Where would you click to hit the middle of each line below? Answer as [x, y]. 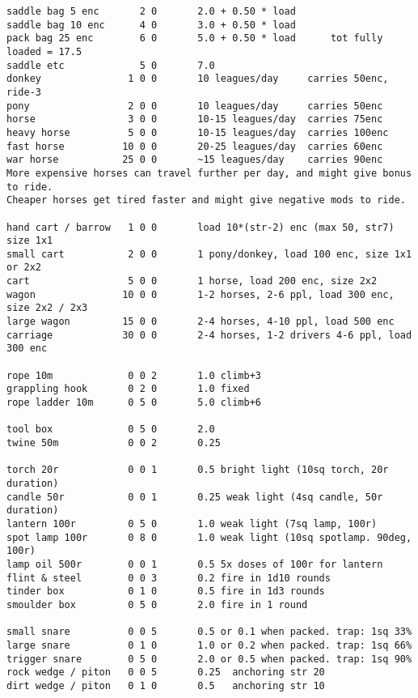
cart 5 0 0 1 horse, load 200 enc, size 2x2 [192, 281]
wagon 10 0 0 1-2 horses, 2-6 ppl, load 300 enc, [201, 294]
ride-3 [24, 92]
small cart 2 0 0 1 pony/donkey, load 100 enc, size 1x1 [209, 254]
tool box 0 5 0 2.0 [111, 430]
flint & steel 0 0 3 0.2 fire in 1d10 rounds [169, 578]
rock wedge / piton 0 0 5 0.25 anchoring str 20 [166, 672]
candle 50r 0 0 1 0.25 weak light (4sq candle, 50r [195, 497]
